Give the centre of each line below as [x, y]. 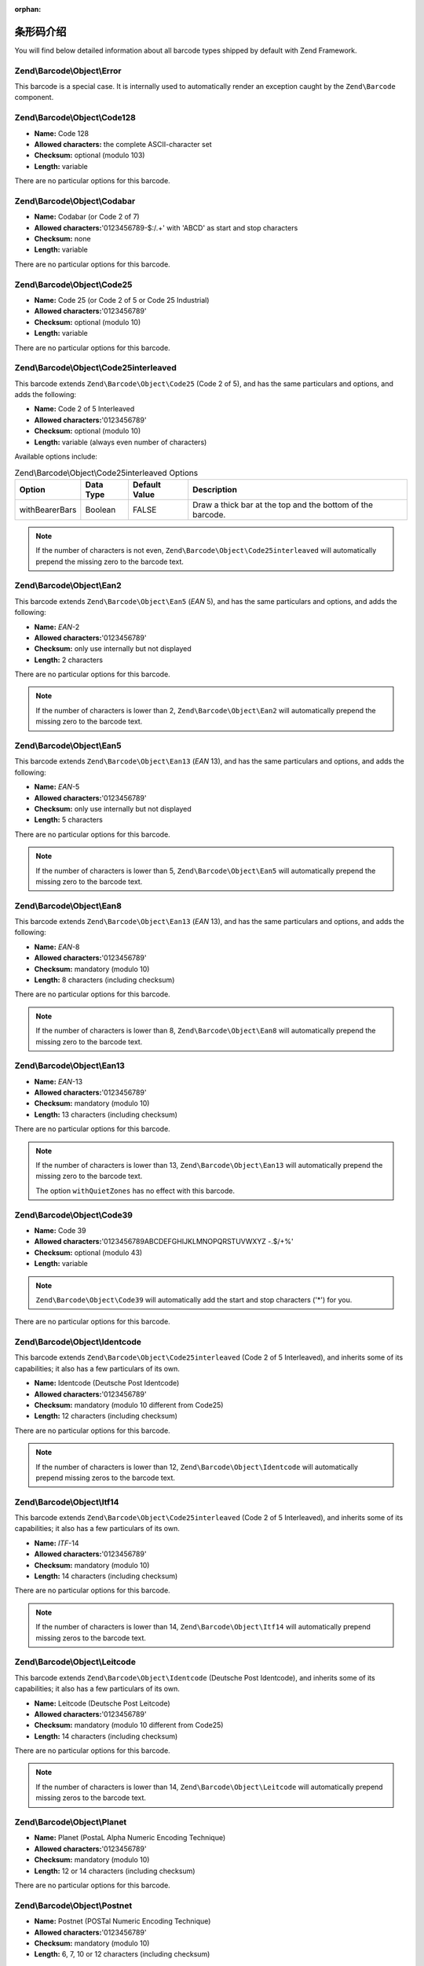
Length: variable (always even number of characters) [121, 442]
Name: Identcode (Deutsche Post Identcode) [107, 1383]
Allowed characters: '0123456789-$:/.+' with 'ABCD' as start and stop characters [166, 227]
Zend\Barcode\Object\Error [68, 71]
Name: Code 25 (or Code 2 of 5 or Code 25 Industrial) [122, 300]
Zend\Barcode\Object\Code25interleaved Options [106, 473]
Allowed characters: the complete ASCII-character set [123, 144]
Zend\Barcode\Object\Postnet [73, 1905]
